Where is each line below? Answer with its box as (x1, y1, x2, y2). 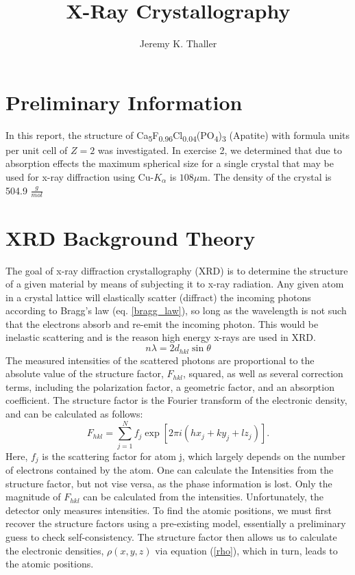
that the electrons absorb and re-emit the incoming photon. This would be (5, 316, 319, 331)
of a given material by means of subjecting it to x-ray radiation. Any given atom (5, 277, 344, 291)
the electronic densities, (5, 543, 104, 557)
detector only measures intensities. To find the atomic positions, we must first (5, 502, 332, 517)
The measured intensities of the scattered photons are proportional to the (5, 353, 315, 367)
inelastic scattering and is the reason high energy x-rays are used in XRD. (5, 330, 316, 344)
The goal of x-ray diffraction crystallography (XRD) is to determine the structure (5, 263, 348, 277)
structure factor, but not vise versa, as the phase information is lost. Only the (5, 476, 332, 490)
